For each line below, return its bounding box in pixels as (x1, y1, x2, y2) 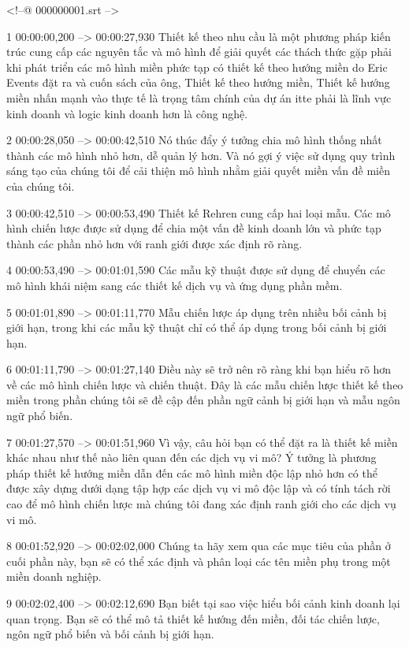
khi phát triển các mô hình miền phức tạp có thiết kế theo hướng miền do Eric (6, 58, 388, 75)
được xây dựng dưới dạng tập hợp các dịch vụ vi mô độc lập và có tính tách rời (6, 480, 391, 496)
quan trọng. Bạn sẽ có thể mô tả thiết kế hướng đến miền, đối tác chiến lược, (6, 610, 380, 627)
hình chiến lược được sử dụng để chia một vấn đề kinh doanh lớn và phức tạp (6, 220, 381, 236)
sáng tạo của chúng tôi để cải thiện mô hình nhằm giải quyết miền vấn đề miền (6, 162, 390, 179)
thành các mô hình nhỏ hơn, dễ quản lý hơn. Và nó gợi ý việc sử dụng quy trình (6, 147, 396, 163)
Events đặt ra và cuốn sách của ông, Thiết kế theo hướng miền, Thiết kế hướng (6, 74, 390, 91)
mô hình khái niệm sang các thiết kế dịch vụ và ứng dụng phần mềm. (6, 277, 343, 293)
